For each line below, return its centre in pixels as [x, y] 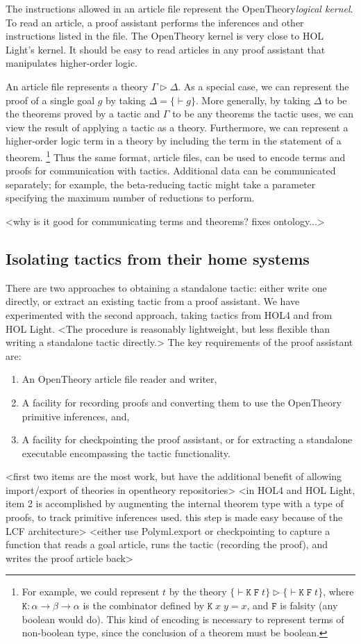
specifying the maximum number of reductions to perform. [130, 198]
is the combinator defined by [144, 605]
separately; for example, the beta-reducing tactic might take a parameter [161, 184]
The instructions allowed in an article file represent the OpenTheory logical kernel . [179, 8]
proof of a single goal [50, 100]
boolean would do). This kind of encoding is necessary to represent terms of [183, 619]
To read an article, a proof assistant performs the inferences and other [155, 22]
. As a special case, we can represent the [263, 86]
